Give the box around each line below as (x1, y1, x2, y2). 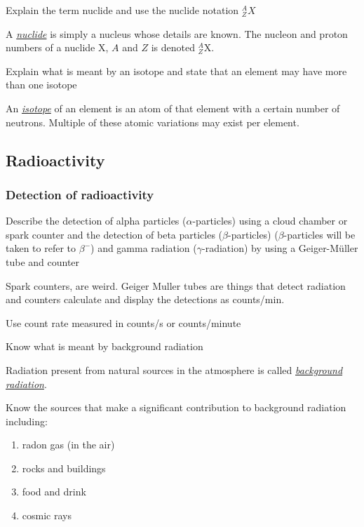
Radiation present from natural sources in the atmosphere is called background (6, 362, 343, 377)
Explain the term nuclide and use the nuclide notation (6, 3, 239, 17)
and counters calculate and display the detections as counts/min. (6, 292, 285, 307)
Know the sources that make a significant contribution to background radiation (6, 400, 346, 415)
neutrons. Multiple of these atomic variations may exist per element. (6, 114, 299, 129)
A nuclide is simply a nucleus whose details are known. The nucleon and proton (6, 26, 348, 41)
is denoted (151, 40, 195, 55)
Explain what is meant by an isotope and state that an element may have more (6, 63, 347, 78)
